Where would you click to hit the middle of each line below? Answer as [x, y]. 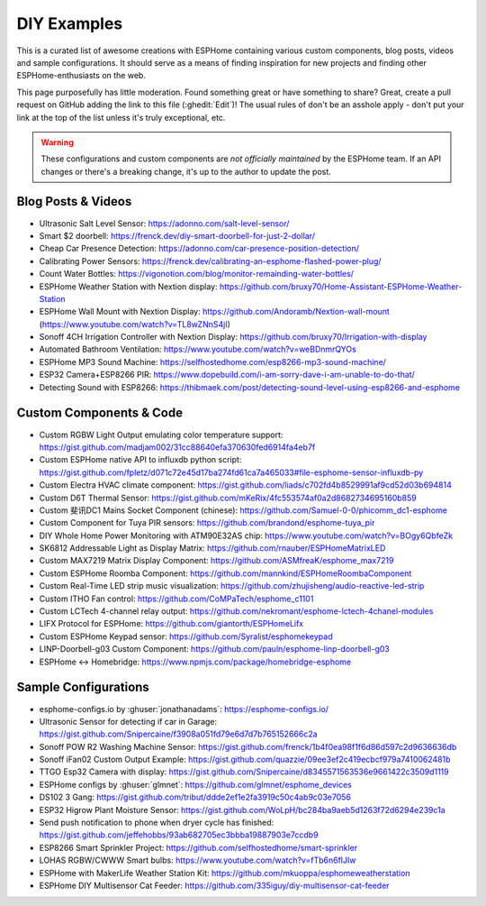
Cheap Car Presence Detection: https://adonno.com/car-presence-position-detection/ [199, 249]
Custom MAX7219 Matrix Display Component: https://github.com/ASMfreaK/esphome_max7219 [216, 561]
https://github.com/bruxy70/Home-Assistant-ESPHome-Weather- [341, 286]
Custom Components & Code [100, 413]
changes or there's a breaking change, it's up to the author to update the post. [186, 171]
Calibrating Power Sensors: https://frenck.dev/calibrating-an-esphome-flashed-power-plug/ [210, 261]
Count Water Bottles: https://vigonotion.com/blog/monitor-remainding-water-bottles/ [197, 274]
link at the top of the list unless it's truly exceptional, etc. [121, 117]
